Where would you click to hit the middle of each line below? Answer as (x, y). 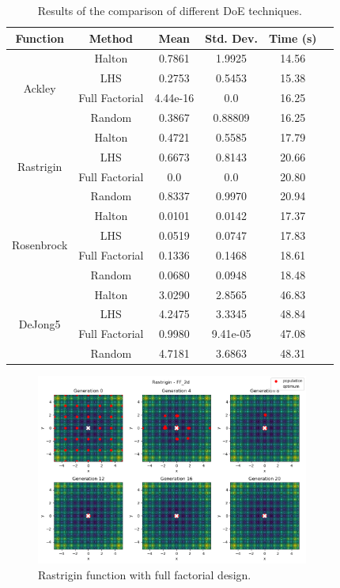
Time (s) (293, 38)
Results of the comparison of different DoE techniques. (170, 10)
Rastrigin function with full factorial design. (145, 575)
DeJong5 (40, 323)
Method (111, 38)
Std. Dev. (231, 38)
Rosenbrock (40, 245)
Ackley (40, 87)
